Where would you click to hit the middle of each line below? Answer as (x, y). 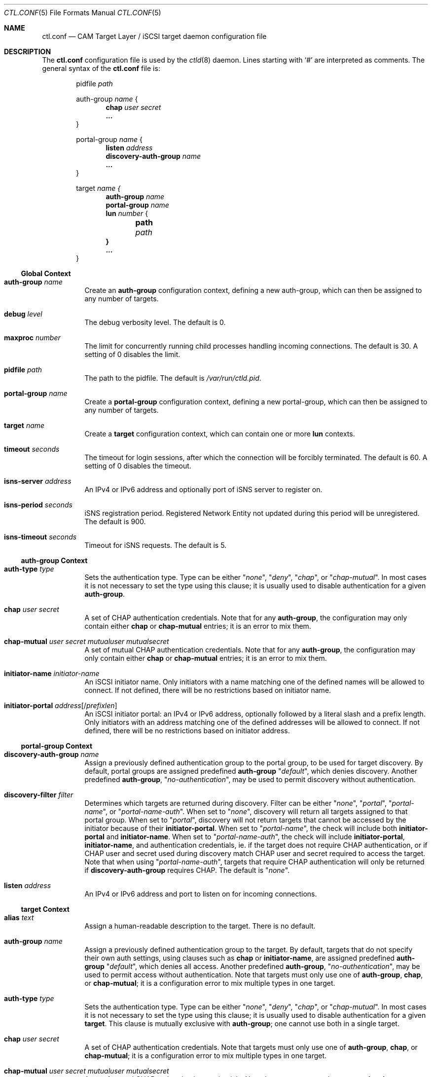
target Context (45, 909)
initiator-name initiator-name (52, 673)
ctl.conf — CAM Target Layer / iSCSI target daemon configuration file (154, 36)
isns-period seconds (38, 505)
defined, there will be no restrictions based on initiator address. (187, 731)
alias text (19, 917)
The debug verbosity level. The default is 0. (155, 322)
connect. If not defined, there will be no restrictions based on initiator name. (208, 690)
